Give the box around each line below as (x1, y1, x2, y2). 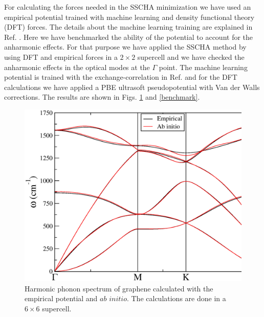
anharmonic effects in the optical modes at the (4, 61, 150, 72)
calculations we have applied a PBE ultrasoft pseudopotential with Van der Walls (4, 81, 260, 92)
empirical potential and (25, 293, 98, 304)
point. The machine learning (159, 61, 248, 72)
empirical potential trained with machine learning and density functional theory (4, 11, 255, 22)
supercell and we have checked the (137, 51, 245, 62)
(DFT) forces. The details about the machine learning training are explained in (4, 21, 253, 32)
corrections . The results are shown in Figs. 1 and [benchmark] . (4, 92, 200, 102)
